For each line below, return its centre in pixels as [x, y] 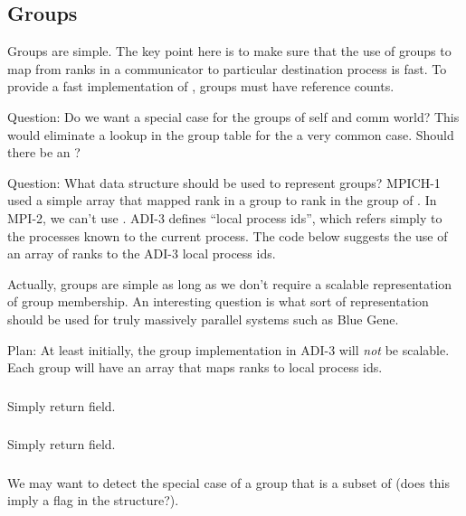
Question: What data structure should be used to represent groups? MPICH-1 [224, 182]
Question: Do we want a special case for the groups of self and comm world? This [233, 116]
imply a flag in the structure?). [93, 500]
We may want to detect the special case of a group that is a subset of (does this [228, 482]
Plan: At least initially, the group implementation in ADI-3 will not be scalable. [228, 349]
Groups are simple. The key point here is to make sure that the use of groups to [229, 51]
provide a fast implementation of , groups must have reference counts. [201, 86]
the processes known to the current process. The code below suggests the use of [228, 235]
